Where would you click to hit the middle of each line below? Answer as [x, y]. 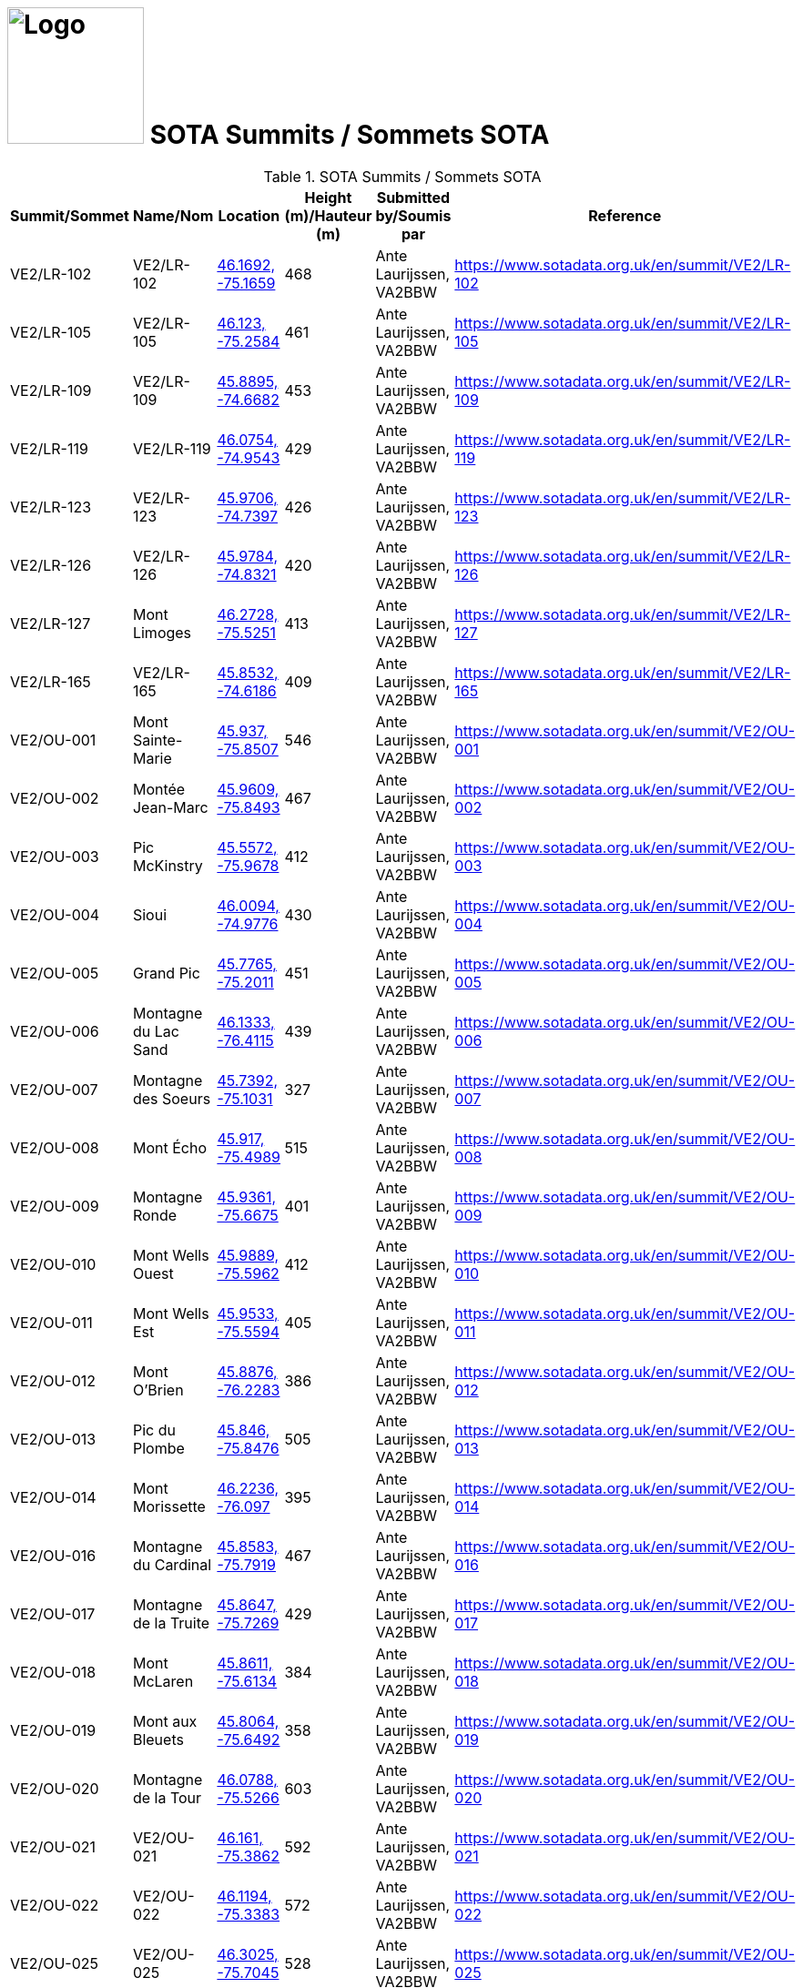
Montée [159, 789]
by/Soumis [413, 215]
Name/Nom [173, 215]
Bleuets [158, 1739]
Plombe [158, 1448]
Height [328, 197]
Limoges [162, 632]
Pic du [154, 1430]
